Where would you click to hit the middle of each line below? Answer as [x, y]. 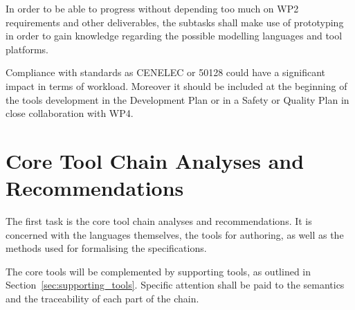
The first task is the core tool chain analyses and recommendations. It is [159, 221]
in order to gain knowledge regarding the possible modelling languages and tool [174, 36]
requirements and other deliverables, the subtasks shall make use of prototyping [175, 22]
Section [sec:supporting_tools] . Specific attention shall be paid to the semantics [175, 285]
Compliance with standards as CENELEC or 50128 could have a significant [165, 72]
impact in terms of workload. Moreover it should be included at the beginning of [176, 85]
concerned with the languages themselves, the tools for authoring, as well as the [175, 234]
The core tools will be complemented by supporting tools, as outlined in [158, 271]
